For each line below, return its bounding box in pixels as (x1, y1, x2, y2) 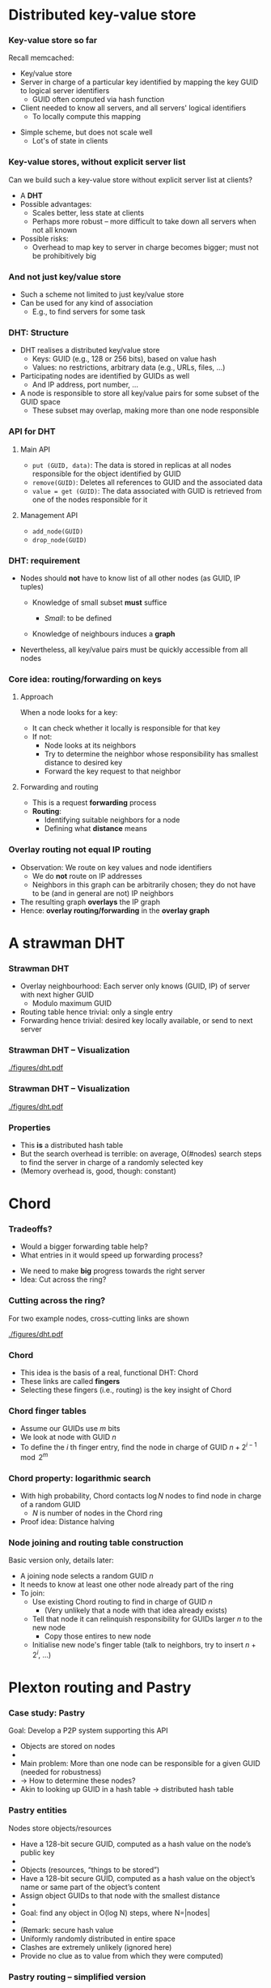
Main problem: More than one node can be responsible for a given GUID (19, 1759, 260, 1768)
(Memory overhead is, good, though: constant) (19, 1166, 176, 1176)
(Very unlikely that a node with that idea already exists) (44, 1605, 228, 1615)
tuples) (19, 581, 44, 591)
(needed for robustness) (19, 1767, 102, 1777)
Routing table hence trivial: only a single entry (19, 1007, 173, 1017)
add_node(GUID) (32, 527, 83, 536)
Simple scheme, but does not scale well (19, 127, 153, 137)
